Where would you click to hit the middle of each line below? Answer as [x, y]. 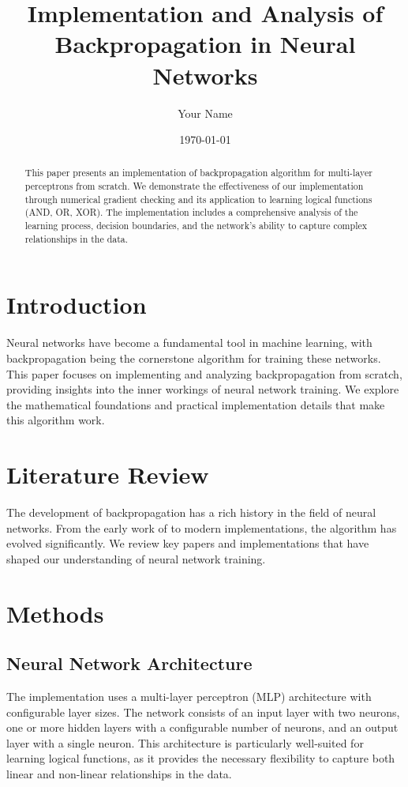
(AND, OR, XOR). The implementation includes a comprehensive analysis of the [191, 212]
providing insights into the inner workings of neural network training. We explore [203, 389]
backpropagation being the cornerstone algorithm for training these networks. [194, 358]
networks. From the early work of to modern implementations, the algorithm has [202, 527]
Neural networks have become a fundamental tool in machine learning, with [189, 343]
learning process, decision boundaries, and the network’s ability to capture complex [196, 226]
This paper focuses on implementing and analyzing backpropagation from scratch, [204, 373]
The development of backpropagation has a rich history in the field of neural [191, 512]
